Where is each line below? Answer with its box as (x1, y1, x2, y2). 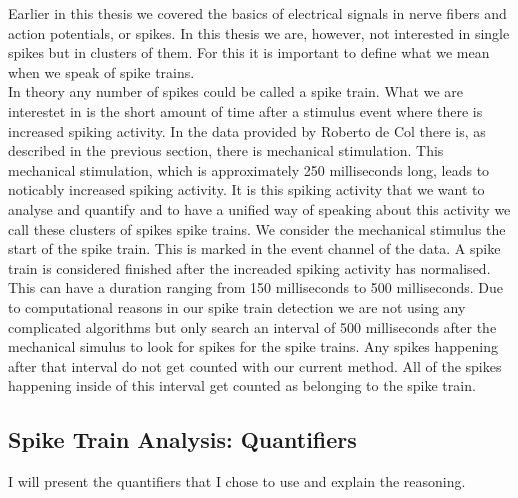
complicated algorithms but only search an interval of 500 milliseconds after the (8, 316, 497, 337)
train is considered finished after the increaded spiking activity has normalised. (8, 257, 491, 278)
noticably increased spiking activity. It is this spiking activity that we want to (8, 179, 485, 200)
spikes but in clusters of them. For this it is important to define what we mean (8, 42, 490, 63)
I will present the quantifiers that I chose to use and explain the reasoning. (8, 471, 466, 492)
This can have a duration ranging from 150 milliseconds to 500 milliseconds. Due (8, 277, 503, 298)
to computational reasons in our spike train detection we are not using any (8, 296, 466, 317)
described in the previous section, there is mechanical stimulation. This (8, 140, 444, 161)
